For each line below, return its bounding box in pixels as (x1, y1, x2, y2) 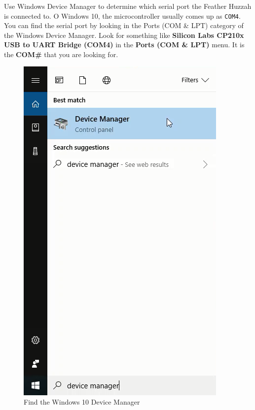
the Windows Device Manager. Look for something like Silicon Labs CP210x (4, 30, 244, 40)
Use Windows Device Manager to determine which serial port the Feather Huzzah (4, 1, 252, 11)
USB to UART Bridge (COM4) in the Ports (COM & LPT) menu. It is (4, 39, 245, 50)
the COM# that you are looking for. (4, 49, 118, 60)
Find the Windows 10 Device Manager (24, 397, 140, 407)
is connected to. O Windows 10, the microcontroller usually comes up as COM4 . (4, 10, 241, 21)
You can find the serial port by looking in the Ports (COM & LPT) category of (4, 20, 244, 31)
